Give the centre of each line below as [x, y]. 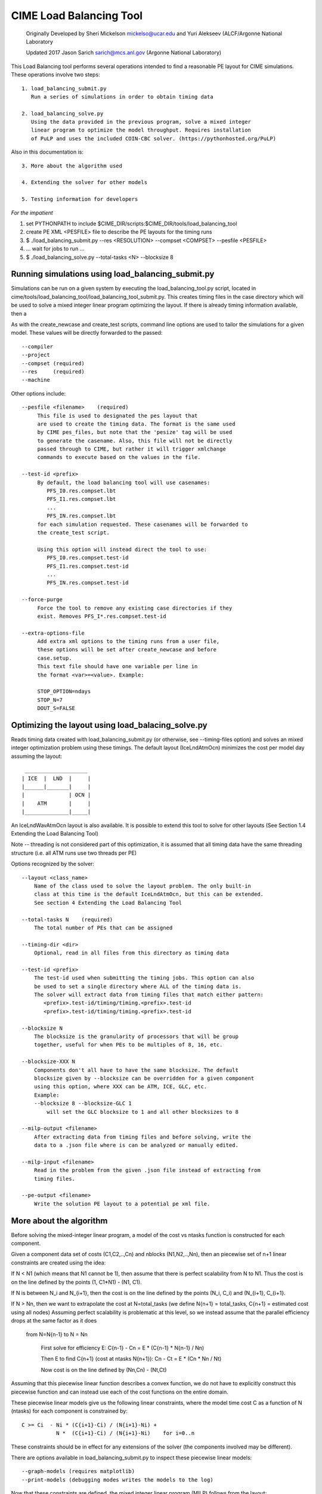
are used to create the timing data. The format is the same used [136, 424]
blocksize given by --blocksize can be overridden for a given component [144, 1078]
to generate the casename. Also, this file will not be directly [135, 440]
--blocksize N [42, 1028]
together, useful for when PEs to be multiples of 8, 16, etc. [128, 1045]
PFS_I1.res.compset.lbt [81, 499]
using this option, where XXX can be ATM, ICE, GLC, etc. [120, 1087]
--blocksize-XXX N [49, 1062]
